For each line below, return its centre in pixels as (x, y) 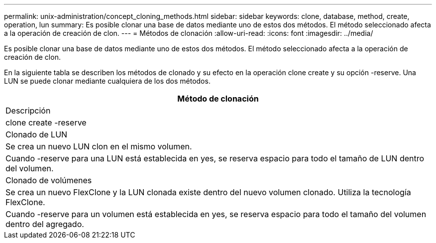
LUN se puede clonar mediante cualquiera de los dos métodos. (107, 81)
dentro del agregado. (45, 224)
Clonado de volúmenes (49, 180)
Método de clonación (218, 99)
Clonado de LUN (37, 134)
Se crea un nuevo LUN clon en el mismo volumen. (99, 146)
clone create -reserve (46, 122)
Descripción (28, 111)
